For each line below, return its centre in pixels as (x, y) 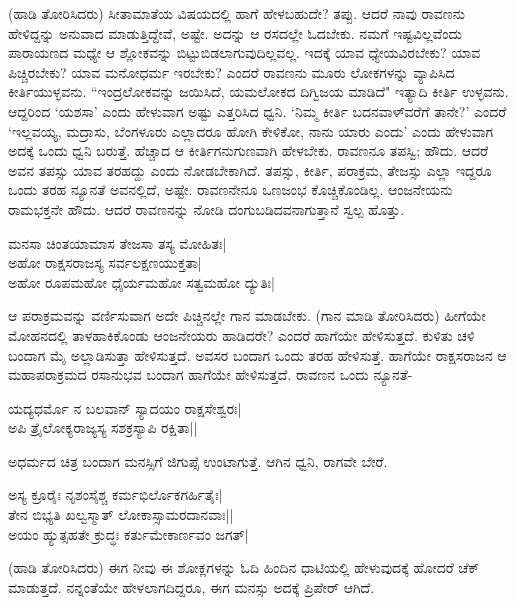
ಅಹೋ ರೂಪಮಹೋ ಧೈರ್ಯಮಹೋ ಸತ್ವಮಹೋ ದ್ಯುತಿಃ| (141, 281)
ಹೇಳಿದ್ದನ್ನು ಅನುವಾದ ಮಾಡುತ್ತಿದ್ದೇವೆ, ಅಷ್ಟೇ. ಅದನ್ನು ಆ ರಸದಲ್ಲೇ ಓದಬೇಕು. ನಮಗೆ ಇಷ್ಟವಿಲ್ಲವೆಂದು (235, 32)
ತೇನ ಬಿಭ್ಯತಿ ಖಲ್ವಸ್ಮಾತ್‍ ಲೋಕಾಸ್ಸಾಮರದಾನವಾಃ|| (121, 514)
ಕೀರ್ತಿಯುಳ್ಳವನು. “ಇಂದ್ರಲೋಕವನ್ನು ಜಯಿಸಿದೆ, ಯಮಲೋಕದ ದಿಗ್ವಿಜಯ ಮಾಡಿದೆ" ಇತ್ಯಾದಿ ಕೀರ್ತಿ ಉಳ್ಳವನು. (258, 91)
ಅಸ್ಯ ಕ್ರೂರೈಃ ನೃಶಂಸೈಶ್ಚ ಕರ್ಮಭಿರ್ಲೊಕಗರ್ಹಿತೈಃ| (115, 494)
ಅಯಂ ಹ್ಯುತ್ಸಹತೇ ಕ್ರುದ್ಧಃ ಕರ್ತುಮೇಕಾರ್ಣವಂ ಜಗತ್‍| (128, 533)
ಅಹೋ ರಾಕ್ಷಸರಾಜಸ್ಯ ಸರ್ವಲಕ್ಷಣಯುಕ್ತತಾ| (105, 262)
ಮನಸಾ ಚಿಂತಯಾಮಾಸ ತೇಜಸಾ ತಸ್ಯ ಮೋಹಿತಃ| (117, 242)
